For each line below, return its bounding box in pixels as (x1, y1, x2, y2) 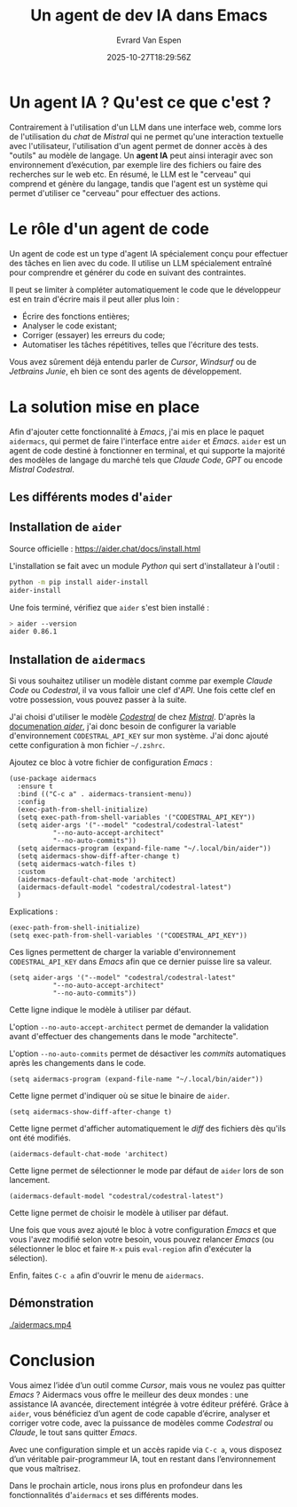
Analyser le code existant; (21, 320, 118, 331)
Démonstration (9, 1296, 95, 1311)
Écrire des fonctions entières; (21, 311, 130, 321)
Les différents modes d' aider (9, 489, 173, 504)
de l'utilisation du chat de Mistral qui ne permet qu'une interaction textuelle (9, 130, 284, 142)
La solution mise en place (9, 397, 200, 417)
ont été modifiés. (9, 1132, 71, 1143)
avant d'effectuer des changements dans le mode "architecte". (9, 1031, 238, 1042)
